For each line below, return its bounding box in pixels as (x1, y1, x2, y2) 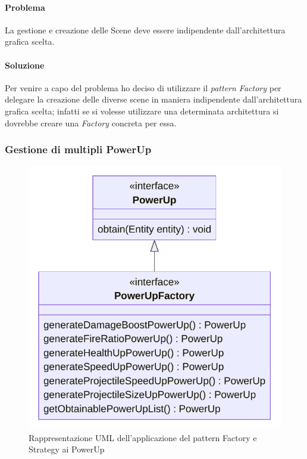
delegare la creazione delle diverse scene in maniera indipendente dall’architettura (5, 93, 302, 106)
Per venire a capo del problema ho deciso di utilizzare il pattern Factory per (5, 81, 281, 94)
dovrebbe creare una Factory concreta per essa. (5, 116, 177, 129)
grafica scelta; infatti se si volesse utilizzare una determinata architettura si (5, 104, 279, 117)
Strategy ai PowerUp (29, 443, 105, 455)
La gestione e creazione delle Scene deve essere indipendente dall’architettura (5, 23, 286, 36)
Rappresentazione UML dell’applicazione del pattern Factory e (29, 431, 257, 444)
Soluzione (5, 58, 45, 71)
